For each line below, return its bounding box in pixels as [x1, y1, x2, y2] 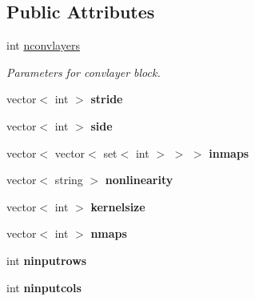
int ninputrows [6, 251, 87, 268]
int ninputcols [6, 279, 82, 295]
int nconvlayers [6, 37, 80, 54]
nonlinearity [105, 171, 173, 188]
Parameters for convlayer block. [6, 63, 161, 80]
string [54, 171, 83, 188]
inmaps [209, 144, 249, 161]
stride [90, 90, 123, 107]
